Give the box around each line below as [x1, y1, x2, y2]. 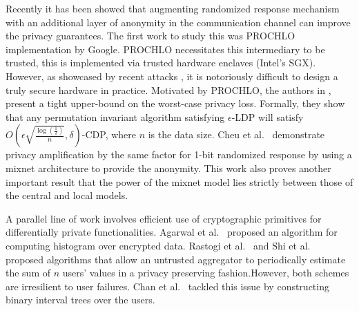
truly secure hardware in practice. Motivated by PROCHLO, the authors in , [6, 82, 331, 97]
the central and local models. [6, 188, 128, 202]
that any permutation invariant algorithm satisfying [6, 109, 225, 124]
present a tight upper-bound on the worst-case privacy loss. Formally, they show [6, 96, 345, 111]
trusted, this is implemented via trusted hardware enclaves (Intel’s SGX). [6, 55, 316, 70]
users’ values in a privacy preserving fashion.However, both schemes [62, 265, 349, 280]
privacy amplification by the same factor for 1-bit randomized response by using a [6, 147, 352, 162]
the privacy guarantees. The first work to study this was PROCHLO [6, 28, 295, 43]
